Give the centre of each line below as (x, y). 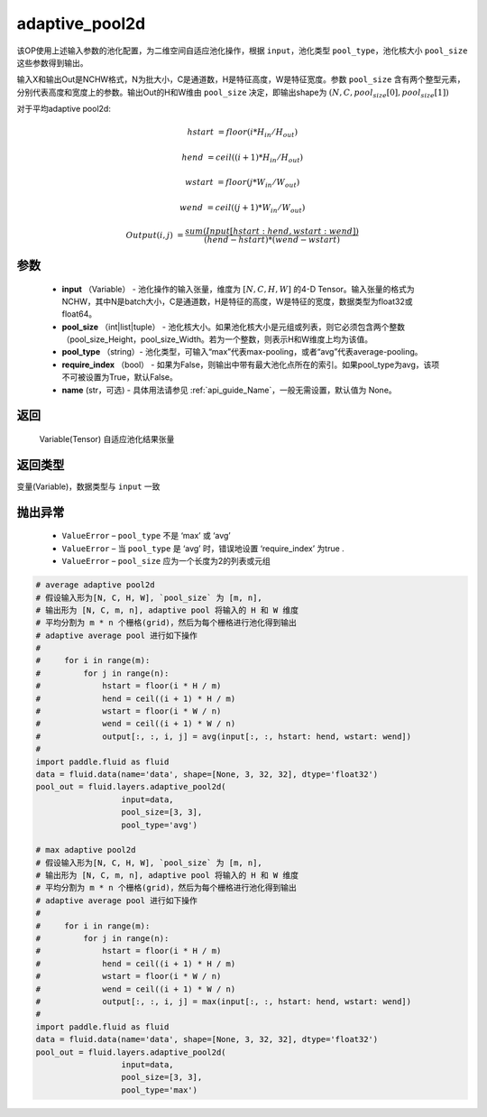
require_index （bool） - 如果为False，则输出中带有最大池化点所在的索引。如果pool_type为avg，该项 (251, 365)
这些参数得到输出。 (52, 62)
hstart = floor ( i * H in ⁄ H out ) (242, 134)
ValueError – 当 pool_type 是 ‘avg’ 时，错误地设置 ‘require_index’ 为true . (203, 548)
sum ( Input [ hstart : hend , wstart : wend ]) (272, 231)
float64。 (79, 314)
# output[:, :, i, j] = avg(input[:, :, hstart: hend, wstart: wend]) (224, 736)
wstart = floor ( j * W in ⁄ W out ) (243, 183)
